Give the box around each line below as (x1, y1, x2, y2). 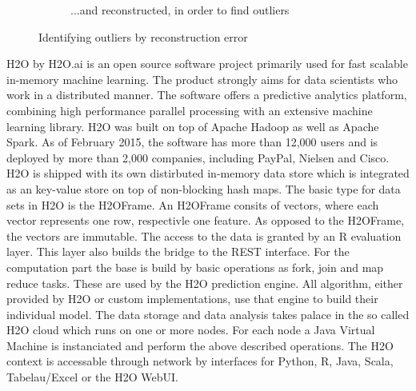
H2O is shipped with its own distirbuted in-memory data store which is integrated (6, 165, 410, 182)
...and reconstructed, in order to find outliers (70, 2, 290, 18)
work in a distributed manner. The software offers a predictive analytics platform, (6, 86, 407, 103)
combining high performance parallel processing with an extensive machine (6, 102, 373, 118)
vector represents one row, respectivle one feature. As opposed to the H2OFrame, (6, 212, 405, 229)
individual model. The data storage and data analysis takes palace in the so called (6, 305, 410, 322)
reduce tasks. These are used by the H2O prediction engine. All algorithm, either (6, 274, 403, 291)
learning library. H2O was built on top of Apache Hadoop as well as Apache (6, 118, 379, 134)
